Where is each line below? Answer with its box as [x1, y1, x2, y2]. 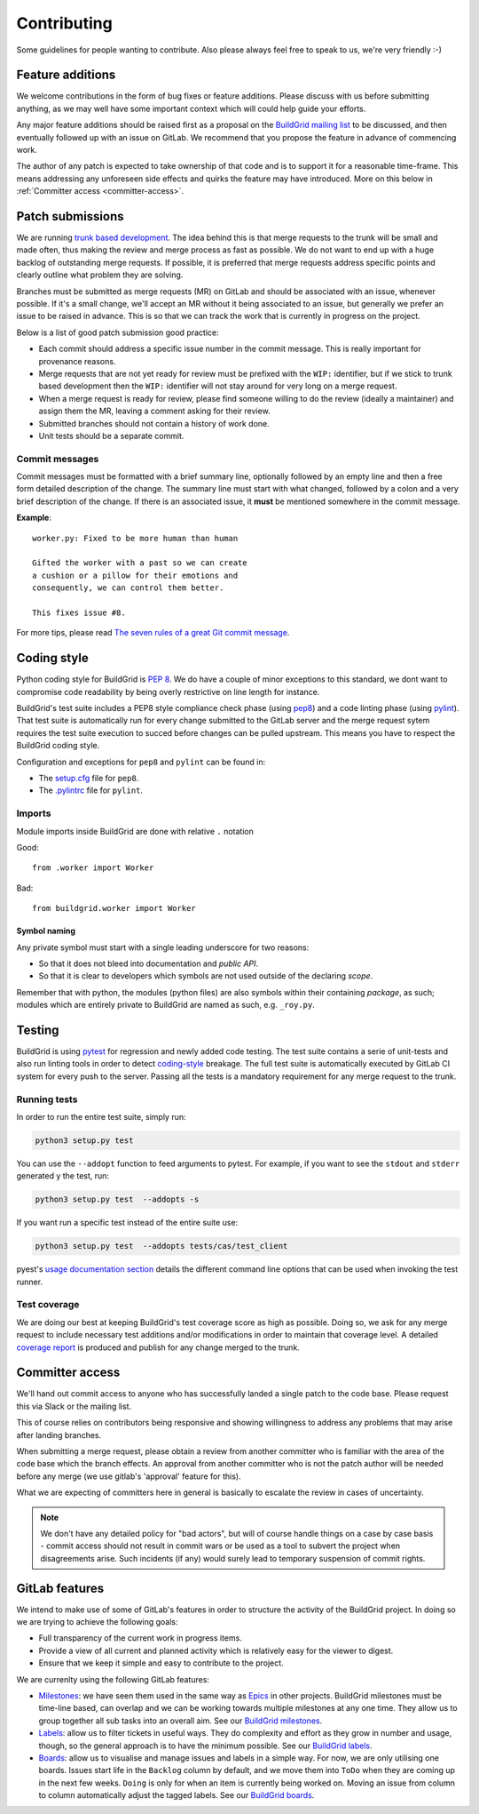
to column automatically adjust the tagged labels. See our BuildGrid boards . [38, 1790, 315, 1801]
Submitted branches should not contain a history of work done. [38, 418, 270, 428]
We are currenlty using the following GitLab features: [16, 1674, 210, 1684]
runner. [16, 1276, 43, 1287]
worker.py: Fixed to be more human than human [32, 533, 239, 543]
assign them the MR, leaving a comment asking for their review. [38, 405, 271, 417]
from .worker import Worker [32, 863, 154, 873]
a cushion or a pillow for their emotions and [32, 570, 239, 580]
